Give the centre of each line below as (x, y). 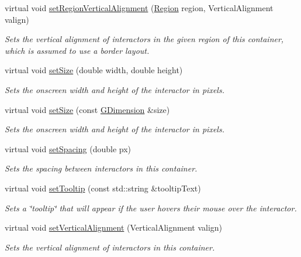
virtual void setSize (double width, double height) (94, 70)
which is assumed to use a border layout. (77, 50)
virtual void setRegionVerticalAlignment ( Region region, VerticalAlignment (139, 8)
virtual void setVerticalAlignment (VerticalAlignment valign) (114, 227)
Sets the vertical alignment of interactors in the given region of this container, (144, 39)
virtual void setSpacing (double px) (68, 148)
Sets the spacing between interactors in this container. (101, 168)
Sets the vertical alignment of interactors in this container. (110, 247)
